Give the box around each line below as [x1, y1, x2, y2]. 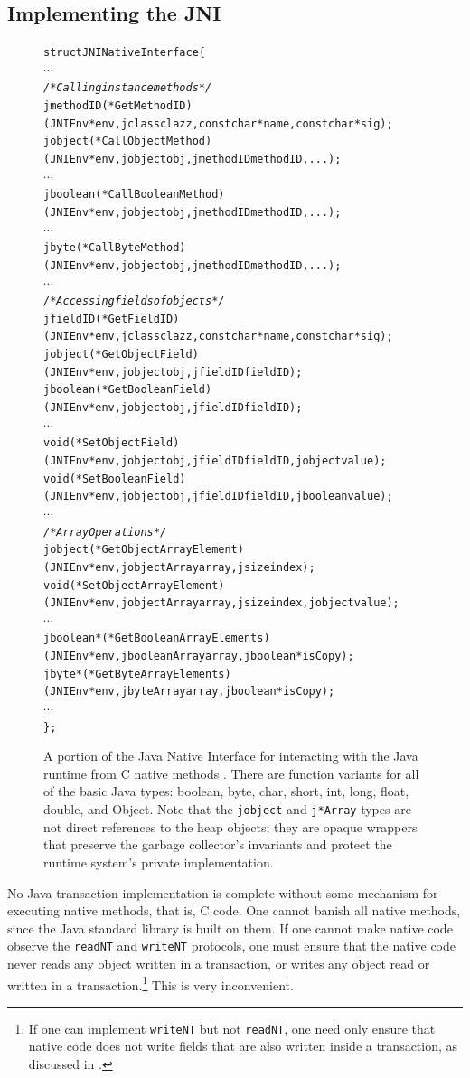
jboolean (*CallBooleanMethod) [43, 188, 225, 202]
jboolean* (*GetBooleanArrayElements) [43, 632, 270, 645]
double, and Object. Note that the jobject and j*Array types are [43, 800, 411, 819]
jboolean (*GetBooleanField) [43, 383, 212, 397]
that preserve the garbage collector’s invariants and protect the [43, 835, 392, 854]
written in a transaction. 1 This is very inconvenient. [7, 972, 294, 994]
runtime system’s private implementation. [43, 852, 274, 871]
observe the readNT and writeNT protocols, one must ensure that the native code [7, 936, 456, 955]
